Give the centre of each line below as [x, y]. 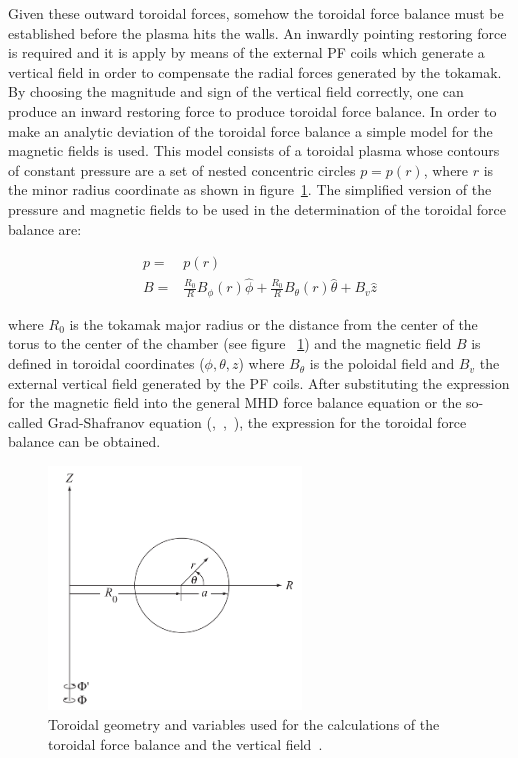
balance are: [45, 228]
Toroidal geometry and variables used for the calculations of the [244, 724]
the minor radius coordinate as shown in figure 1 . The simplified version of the [250, 189]
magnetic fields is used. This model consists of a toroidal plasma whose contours [254, 150]
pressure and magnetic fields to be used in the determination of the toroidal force [257, 208]
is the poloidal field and [382, 363]
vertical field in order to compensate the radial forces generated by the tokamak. [255, 71]
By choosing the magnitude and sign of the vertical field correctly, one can [236, 91]
